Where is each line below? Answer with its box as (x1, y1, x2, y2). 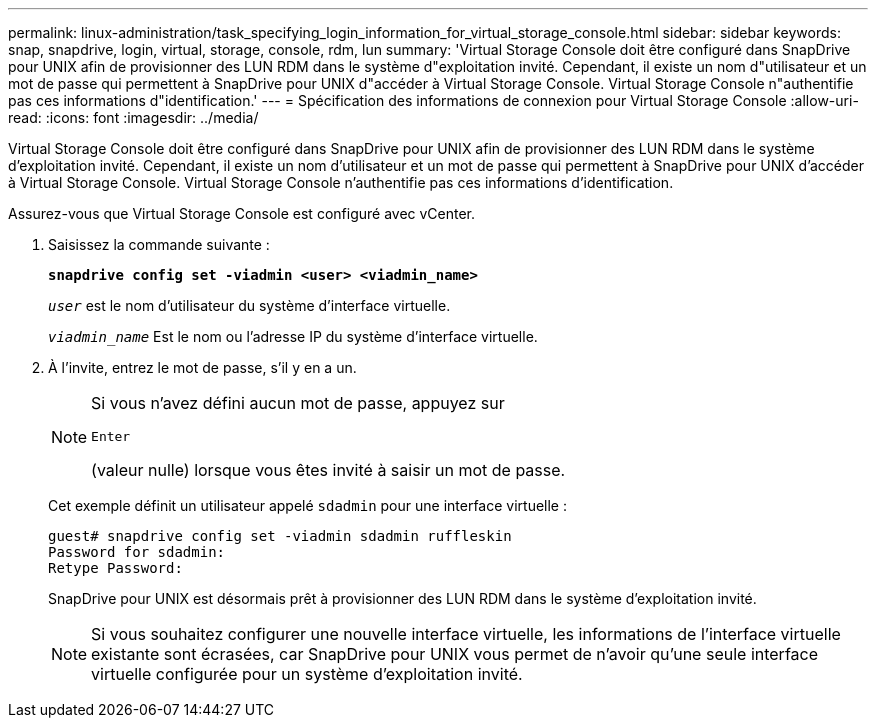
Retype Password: (48, 560, 183, 576)
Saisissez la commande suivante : (48, 236, 270, 253)
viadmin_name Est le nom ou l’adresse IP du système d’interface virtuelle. (48, 328, 538, 345)
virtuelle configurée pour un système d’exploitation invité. (91, 664, 523, 684)
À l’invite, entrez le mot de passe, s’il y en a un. (48, 359, 357, 376)
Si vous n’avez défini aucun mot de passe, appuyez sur (91, 393, 505, 413)
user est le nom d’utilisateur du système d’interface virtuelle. (48, 297, 451, 314)
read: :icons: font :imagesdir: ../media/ (8, 109, 259, 126)
